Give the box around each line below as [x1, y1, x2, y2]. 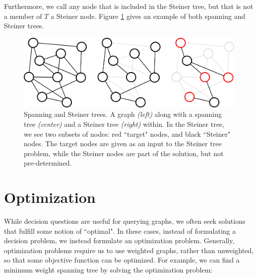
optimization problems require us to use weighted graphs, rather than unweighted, [4, 245, 254, 255]
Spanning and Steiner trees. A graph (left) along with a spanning [24, 109, 222, 119]
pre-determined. [24, 158, 72, 168]
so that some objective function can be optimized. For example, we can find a [4, 255, 240, 265]
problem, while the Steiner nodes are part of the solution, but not [24, 148, 224, 158]
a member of [4, 10, 42, 21]
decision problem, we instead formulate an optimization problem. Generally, [4, 235, 235, 246]
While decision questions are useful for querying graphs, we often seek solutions [4, 216, 246, 226]
